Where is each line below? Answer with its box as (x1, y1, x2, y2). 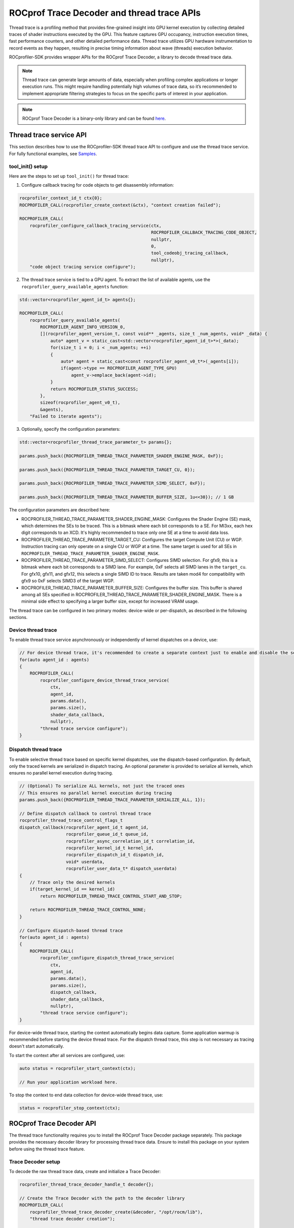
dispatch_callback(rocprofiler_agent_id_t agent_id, (19, 824, 149, 830)
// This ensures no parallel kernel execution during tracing (19, 790, 172, 796)
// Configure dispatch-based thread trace (19, 927, 123, 933)
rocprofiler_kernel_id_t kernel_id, (66, 845, 154, 851)
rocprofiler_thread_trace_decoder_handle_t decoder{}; (19, 1182, 154, 1187)
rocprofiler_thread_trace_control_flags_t (19, 818, 123, 823)
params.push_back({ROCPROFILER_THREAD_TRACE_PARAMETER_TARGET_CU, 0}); (19, 467, 196, 473)
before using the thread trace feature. (9, 1146, 85, 1152)
